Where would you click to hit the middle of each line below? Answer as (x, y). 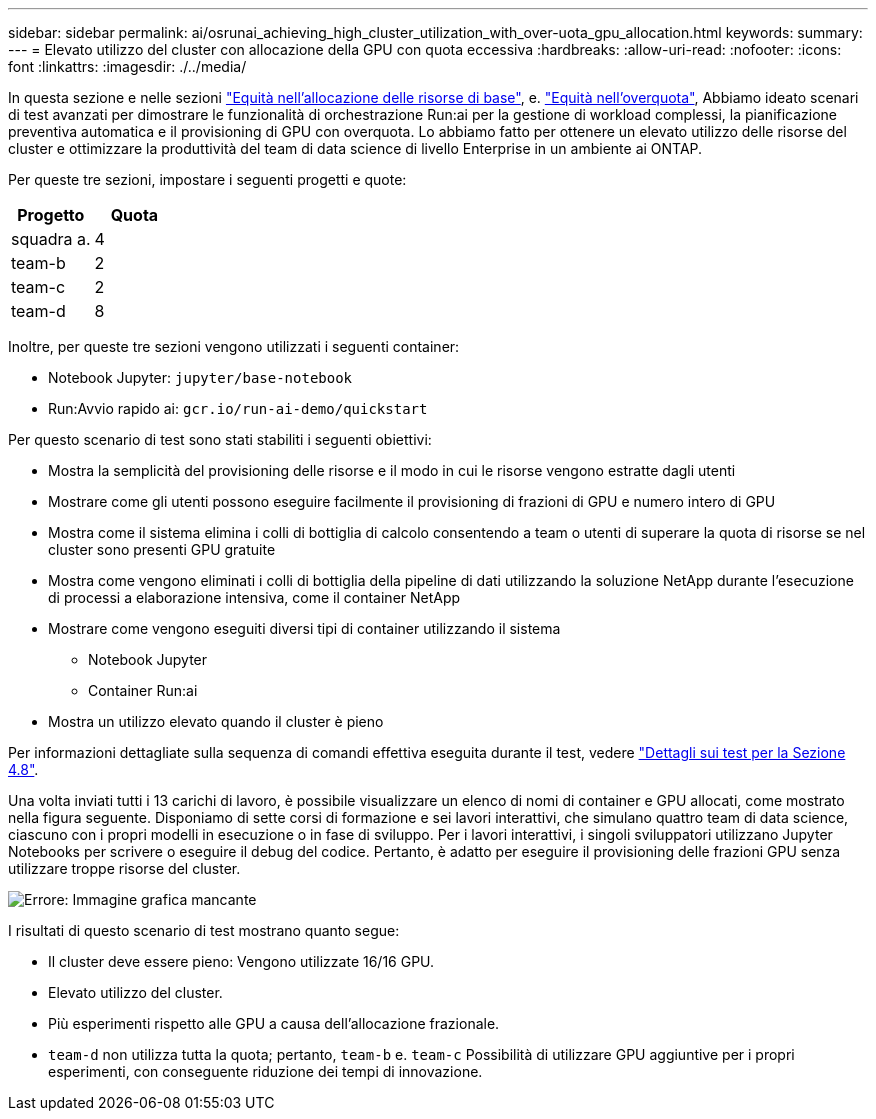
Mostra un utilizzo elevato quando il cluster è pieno (216, 721)
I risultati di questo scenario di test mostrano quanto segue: (204, 930)
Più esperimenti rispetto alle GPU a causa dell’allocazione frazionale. (274, 1023)
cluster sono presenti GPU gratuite (162, 549)
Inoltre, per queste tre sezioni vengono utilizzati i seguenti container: (234, 346)
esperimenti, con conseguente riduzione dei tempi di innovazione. (265, 1071)
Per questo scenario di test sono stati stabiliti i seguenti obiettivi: (220, 439)
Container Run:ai (143, 690)
